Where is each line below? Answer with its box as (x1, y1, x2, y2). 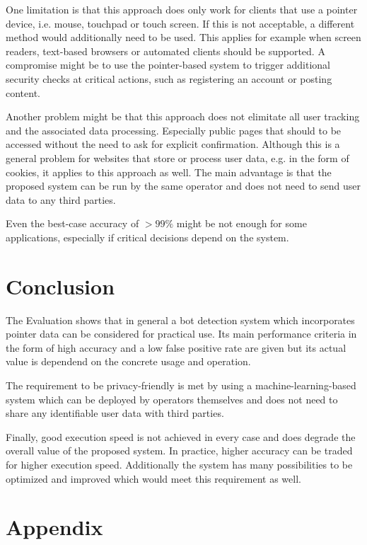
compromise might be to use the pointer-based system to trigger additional (6, 57, 331, 72)
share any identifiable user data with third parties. (6, 406, 224, 420)
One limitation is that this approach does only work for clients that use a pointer (6, 2, 358, 16)
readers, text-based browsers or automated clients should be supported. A (6, 43, 325, 58)
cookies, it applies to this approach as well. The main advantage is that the (6, 164, 332, 179)
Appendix (6, 512, 103, 541)
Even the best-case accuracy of (6, 216, 139, 231)
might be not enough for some (176, 216, 307, 231)
